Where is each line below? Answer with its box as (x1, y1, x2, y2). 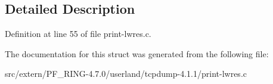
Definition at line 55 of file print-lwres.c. (5, 27, 151, 40)
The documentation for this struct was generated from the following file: (5, 47, 269, 60)
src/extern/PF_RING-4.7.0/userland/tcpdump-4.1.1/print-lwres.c (5, 67, 247, 80)
